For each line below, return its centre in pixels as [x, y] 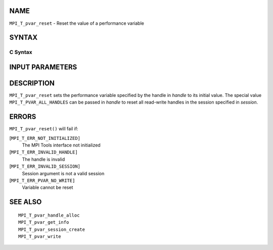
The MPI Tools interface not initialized [61, 145]
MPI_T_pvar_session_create [52, 229]
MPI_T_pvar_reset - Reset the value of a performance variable [77, 23]
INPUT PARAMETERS [43, 67]
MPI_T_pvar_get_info [44, 222]
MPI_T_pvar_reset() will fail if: [44, 129]
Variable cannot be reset [48, 187]
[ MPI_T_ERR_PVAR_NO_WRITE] [42, 181]
